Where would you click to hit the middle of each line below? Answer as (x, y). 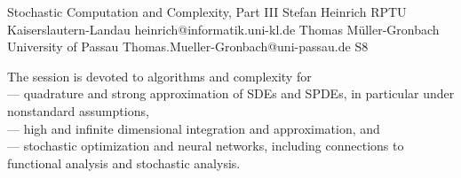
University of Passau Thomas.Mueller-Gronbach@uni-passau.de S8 (188, 46)
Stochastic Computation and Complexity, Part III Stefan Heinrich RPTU (207, 12)
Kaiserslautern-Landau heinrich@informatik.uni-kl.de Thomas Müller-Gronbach (223, 29)
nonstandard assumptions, (78, 110)
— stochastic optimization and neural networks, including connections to (206, 146)
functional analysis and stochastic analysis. (124, 163)
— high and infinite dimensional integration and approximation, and (194, 128)
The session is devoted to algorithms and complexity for (159, 76)
